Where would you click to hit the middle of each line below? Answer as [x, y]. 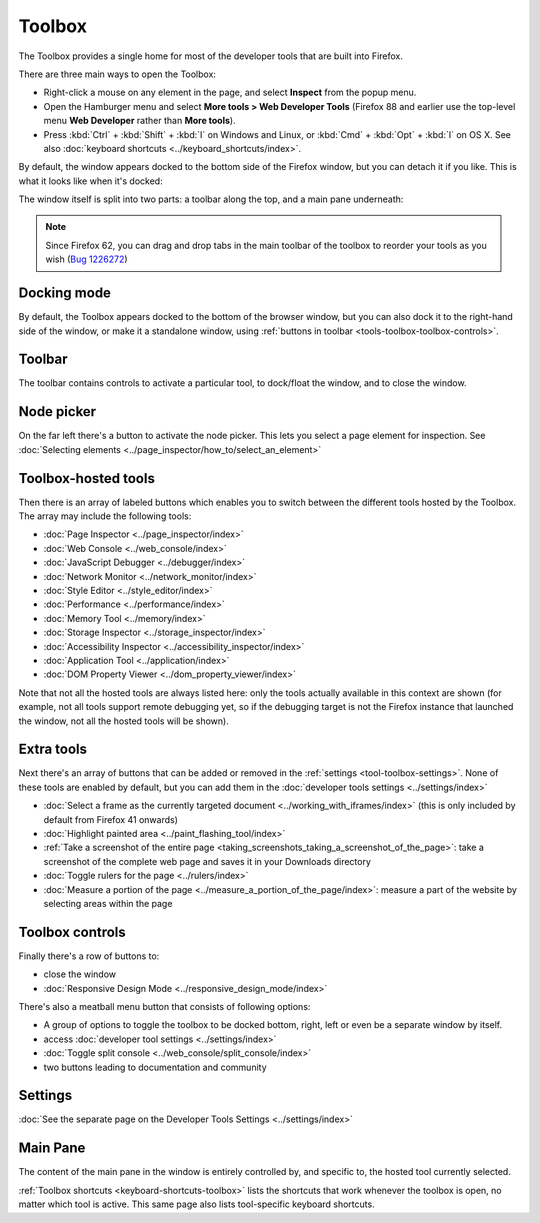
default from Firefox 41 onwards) [111, 819]
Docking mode [65, 293]
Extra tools [53, 749]
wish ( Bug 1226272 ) [87, 259]
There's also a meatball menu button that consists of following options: [164, 1006]
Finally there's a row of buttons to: [89, 956]
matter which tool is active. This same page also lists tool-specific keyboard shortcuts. [196, 1204]
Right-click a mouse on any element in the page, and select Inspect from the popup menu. [230, 92]
